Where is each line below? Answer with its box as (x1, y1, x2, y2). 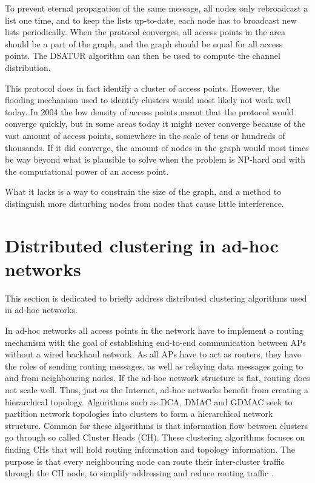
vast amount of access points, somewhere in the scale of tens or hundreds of (5, 129, 285, 141)
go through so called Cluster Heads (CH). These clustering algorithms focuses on (5, 431, 305, 444)
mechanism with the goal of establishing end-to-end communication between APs (5, 336, 307, 348)
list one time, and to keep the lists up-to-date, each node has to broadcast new (5, 13, 297, 26)
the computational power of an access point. (5, 164, 169, 177)
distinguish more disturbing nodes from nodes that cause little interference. (5, 197, 284, 209)
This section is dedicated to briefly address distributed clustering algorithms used (5, 291, 307, 304)
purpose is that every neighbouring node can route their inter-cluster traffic (5, 454, 285, 467)
